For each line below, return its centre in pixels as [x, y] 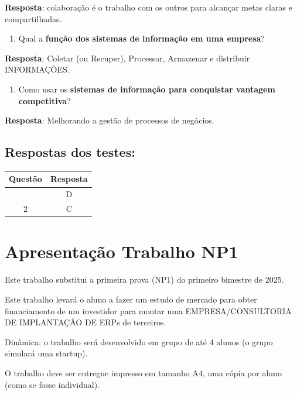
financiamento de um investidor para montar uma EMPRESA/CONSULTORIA [148, 310]
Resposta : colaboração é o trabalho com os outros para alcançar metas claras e [148, 7]
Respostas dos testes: [70, 152]
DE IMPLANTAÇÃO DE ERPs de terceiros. [86, 322]
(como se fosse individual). [52, 384]
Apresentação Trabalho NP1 [122, 251]
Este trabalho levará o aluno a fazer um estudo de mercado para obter [131, 299]
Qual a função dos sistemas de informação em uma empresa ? [141, 38]
